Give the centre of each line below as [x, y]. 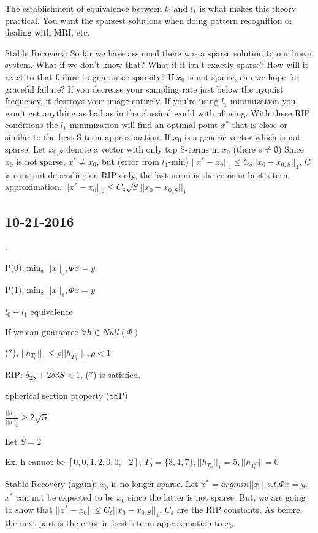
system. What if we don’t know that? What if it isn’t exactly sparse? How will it [157, 65]
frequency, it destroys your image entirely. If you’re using [112, 101]
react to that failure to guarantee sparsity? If [89, 76]
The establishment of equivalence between [84, 8]
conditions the [32, 125]
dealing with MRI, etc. [47, 32]
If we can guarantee [42, 332]
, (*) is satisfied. [110, 374]
